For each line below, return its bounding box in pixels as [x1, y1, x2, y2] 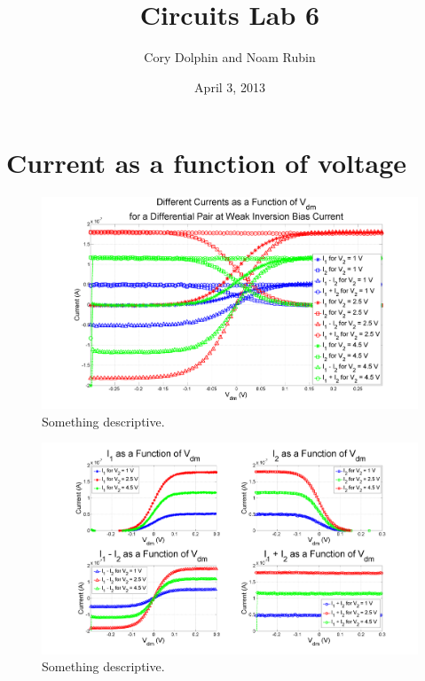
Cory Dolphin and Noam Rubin [144, 48, 316, 67]
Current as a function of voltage [6, 145, 407, 181]
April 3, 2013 [194, 77, 265, 96]
